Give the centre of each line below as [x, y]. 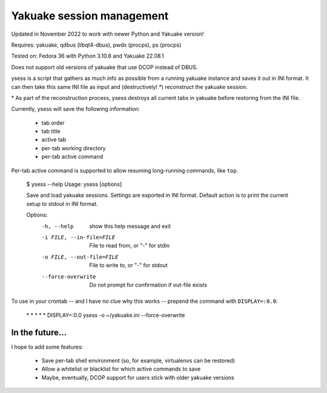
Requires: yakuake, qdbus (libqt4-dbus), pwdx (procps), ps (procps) [96, 45]
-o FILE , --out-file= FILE [80, 257]
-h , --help [58, 226]
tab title [51, 131]
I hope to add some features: [47, 347]
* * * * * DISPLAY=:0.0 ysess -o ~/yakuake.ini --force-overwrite [106, 315]
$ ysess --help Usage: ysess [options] [74, 184]
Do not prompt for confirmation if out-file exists [148, 285]
